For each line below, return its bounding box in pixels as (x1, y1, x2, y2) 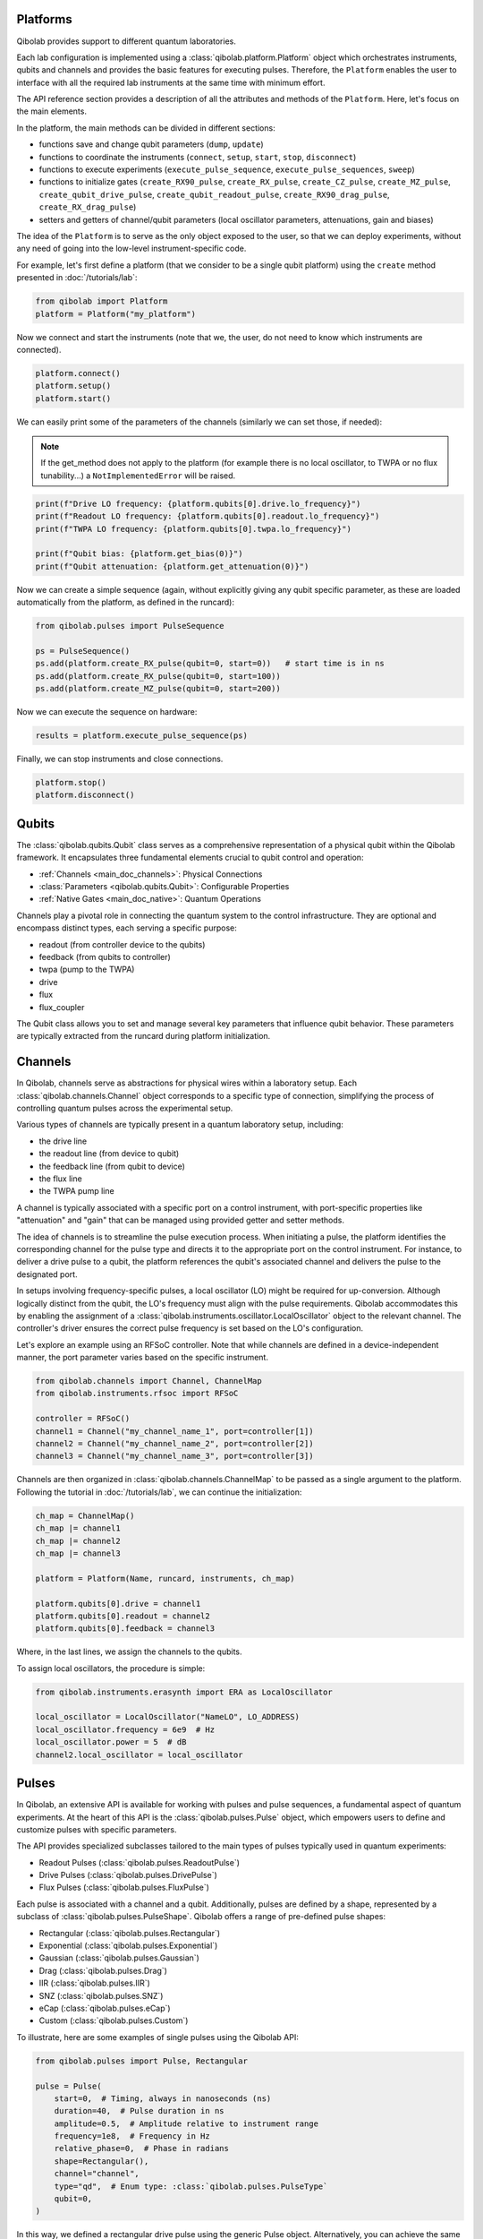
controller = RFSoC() (35, 1413, 131, 1424)
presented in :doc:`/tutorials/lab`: (16, 272, 138, 283)
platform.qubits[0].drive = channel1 (35, 1599, 201, 1608)
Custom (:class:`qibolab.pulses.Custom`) (38, 2015, 189, 2026)
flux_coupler (38, 1001, 85, 1012)
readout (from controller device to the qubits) (38, 939, 206, 949)
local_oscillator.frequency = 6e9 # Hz (35, 1724, 215, 1735)
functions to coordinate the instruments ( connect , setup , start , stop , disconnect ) (38, 151, 357, 162)
